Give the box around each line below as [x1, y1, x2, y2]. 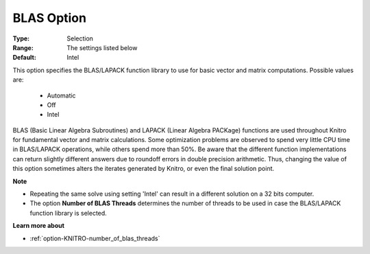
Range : [12, 43, 34, 51]
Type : [12, 34, 30, 43]
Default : [12, 54, 37, 62]
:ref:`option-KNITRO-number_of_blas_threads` [29, 234, 160, 242]
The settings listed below [66, 43, 138, 51]
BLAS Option [12, 10, 87, 25]
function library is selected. [29, 209, 108, 217]
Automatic [47, 91, 76, 100]
